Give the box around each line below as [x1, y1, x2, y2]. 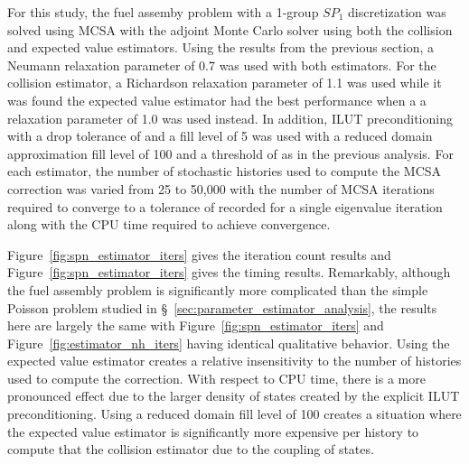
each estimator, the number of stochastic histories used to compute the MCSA [7, 162, 442, 181]
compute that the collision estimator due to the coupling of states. [7, 440, 374, 459]
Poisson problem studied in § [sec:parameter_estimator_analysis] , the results [7, 298, 437, 317]
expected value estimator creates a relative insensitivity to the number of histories [7, 351, 462, 370]
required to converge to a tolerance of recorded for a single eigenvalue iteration [7, 197, 443, 216]
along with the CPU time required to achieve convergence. [7, 215, 331, 234]
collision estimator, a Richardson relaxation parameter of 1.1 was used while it [7, 73, 442, 92]
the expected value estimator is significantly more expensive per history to [7, 422, 419, 441]
